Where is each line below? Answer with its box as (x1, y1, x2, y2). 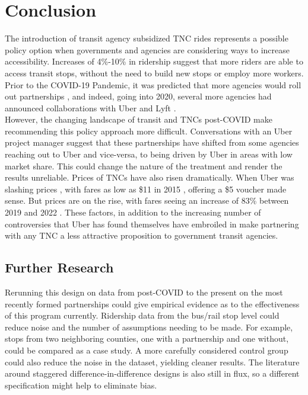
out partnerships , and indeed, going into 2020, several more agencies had (5, 90, 272, 102)
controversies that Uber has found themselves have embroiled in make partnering (5, 217, 299, 230)
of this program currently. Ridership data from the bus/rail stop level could (5, 309, 280, 322)
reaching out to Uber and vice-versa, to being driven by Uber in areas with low (5, 148, 293, 160)
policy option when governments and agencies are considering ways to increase (5, 43, 290, 56)
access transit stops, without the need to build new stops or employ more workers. (5, 66, 304, 79)
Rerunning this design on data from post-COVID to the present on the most (5, 286, 283, 298)
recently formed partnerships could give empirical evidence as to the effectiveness (5, 297, 300, 310)
